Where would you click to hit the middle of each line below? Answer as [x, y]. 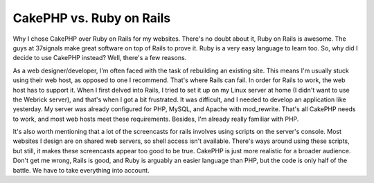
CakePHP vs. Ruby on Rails [92, 18]
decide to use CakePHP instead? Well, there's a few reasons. [100, 58]
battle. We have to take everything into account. [81, 170]
